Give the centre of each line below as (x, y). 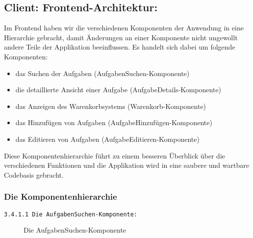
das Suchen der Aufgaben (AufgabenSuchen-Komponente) (102, 73)
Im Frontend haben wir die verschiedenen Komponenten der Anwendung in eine (124, 28)
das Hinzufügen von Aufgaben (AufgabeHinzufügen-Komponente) (114, 122)
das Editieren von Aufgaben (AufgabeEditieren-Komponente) (107, 139)
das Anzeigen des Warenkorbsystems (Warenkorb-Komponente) (111, 106)
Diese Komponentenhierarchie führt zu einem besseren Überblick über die (114, 155)
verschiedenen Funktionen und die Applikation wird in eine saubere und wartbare (126, 165)
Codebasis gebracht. (34, 174)
